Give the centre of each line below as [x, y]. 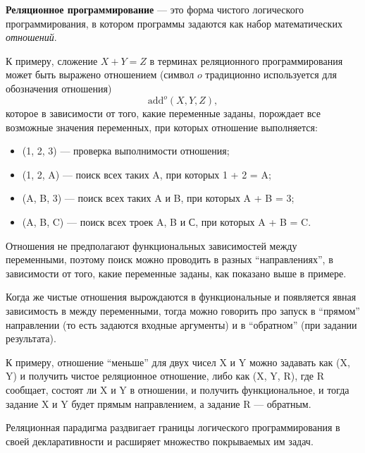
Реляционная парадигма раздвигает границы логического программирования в [173, 427]
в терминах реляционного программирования [246, 60]
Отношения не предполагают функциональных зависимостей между [151, 245]
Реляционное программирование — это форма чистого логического [155, 9]
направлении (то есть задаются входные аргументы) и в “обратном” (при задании [181, 324]
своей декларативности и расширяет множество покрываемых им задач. [160, 441]
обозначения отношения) [59, 88]
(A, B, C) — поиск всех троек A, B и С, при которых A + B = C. [167, 222]
